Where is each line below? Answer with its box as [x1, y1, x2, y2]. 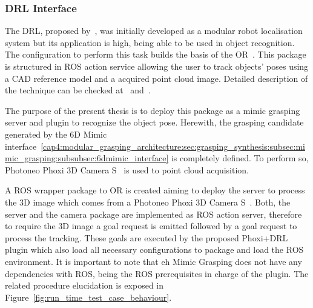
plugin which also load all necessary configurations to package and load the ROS [5, 243, 304, 256]
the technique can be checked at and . [5, 84, 151, 96]
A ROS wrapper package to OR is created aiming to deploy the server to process [5, 184, 305, 196]
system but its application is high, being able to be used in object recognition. [5, 36, 295, 49]
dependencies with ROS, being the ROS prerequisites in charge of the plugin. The [5, 267, 309, 280]
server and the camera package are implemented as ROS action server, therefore [5, 207, 302, 220]
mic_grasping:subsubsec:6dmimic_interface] [5, 152, 169, 164]
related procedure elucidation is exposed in [5, 279, 164, 292]
